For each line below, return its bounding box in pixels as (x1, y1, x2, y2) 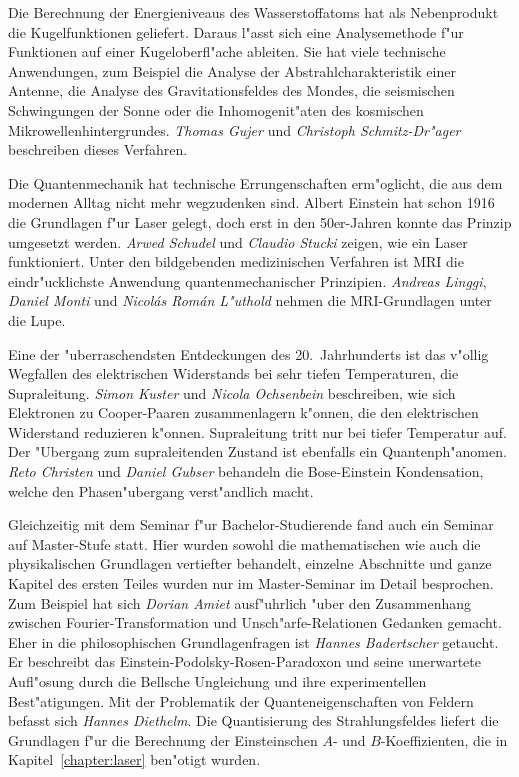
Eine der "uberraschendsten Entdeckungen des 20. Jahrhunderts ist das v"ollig (8, 343, 489, 364)
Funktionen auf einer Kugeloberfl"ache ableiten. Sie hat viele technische (8, 41, 446, 62)
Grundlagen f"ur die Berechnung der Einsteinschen (8, 729, 318, 750)
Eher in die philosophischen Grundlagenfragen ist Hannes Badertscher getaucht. (8, 631, 499, 652)
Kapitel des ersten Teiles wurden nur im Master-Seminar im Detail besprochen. (8, 573, 494, 594)
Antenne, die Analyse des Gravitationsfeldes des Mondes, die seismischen (8, 80, 455, 101)
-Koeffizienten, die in (380, 729, 508, 750)
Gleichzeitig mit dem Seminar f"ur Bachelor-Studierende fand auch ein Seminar (8, 514, 494, 535)
